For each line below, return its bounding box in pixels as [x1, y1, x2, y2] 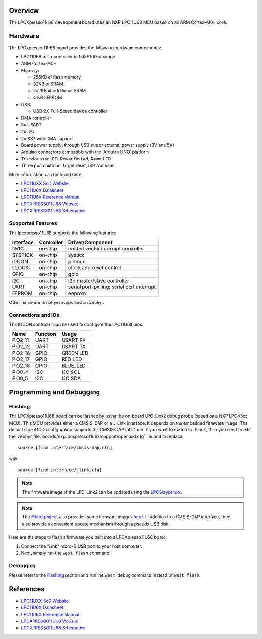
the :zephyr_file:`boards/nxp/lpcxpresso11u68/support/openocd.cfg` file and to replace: [9, 433, 184, 440]
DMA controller [21, 115, 52, 121]
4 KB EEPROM [33, 95, 62, 101]
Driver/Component [68, 239, 113, 246]
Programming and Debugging [9, 388, 100, 396]
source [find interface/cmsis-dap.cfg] [17, 445, 113, 450]
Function [35, 331, 56, 337]
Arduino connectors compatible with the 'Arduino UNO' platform [21, 149, 149, 155]
